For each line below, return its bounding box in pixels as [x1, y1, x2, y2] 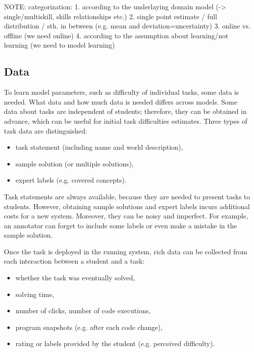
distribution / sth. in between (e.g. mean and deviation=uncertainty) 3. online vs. [4, 21, 251, 31]
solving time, [15, 289, 55, 299]
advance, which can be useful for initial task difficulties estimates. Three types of [4, 115, 248, 126]
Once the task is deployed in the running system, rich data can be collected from [4, 246, 248, 256]
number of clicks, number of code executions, [15, 305, 151, 316]
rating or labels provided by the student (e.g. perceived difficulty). [15, 338, 215, 349]
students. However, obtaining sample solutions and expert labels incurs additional [4, 201, 250, 211]
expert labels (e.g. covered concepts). [15, 175, 127, 185]
